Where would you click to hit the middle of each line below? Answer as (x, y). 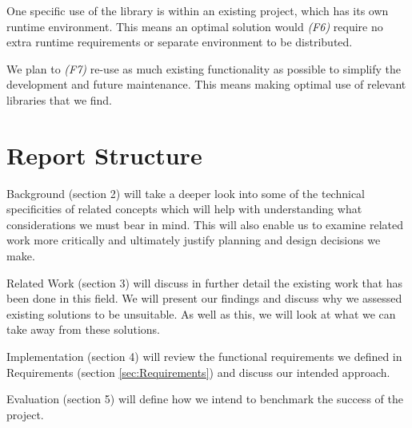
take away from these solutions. (83, 329)
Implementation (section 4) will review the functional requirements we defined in (204, 357)
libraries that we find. (60, 99)
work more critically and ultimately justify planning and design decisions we (194, 240)
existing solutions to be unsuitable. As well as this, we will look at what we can (201, 313)
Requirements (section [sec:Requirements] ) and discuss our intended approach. (198, 372)
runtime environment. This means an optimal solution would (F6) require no (195, 26)
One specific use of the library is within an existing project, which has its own (198, 10)
